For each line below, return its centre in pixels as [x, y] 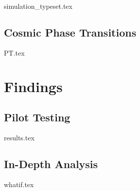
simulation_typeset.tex [38, 6]
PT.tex [14, 52]
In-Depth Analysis [51, 163]
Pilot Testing [37, 117]
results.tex [19, 137]
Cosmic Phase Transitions [70, 32]
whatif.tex [19, 184]
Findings [33, 86]
